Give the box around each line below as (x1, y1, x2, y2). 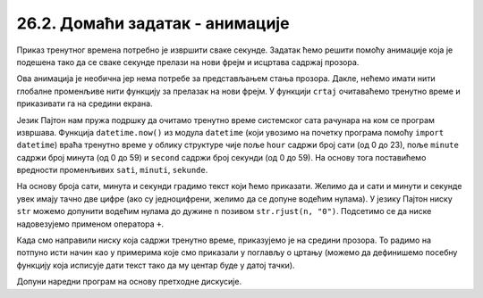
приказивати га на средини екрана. (16, 98, 153, 109)
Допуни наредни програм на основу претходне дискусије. (16, 277, 241, 287)
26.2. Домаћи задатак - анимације (16, 13, 290, 33)
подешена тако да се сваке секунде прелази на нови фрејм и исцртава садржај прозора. (16, 56, 360, 67)
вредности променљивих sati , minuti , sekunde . (16, 165, 208, 176)
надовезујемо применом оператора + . (16, 219, 165, 229)
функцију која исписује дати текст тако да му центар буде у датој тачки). (16, 260, 295, 270)
